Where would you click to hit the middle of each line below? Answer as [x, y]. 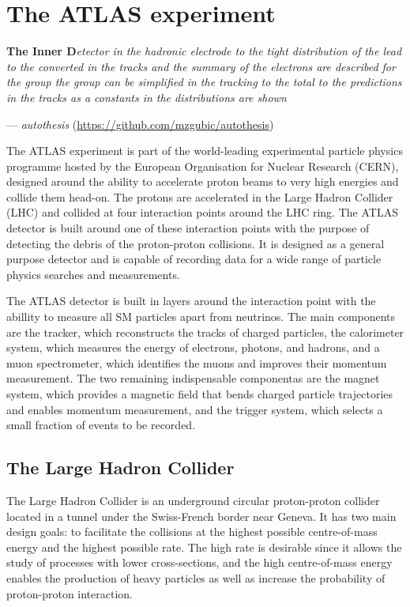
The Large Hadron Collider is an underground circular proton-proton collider [193, 500]
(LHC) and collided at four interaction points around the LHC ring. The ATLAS [202, 212]
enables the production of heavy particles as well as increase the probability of [196, 577]
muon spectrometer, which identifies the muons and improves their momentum [197, 362]
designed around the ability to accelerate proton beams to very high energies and [203, 181]
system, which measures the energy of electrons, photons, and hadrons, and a [193, 347]
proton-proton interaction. [70, 593]
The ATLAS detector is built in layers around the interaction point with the [191, 301]
